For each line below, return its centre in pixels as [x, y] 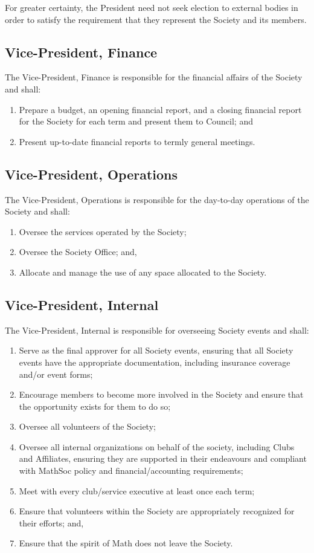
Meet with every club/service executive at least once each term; [137, 490]
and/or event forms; [56, 374]
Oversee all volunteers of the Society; [87, 426]
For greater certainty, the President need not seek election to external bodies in [152, 7]
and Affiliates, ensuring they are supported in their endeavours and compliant [163, 458]
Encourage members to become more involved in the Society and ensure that [161, 394]
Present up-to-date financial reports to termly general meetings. [137, 141]
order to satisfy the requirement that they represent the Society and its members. [156, 19]
